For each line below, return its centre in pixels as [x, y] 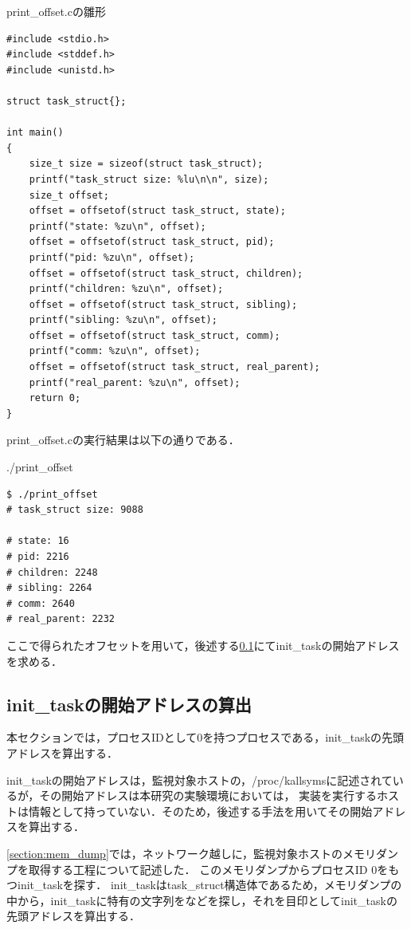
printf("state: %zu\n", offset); [117, 226]
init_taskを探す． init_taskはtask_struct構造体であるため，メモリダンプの [209, 885]
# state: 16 [38, 541]
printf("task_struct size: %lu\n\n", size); [149, 179]
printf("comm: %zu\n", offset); [115, 351]
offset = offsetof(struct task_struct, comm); [155, 335]
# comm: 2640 [41, 603]
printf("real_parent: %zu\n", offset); [135, 382]
